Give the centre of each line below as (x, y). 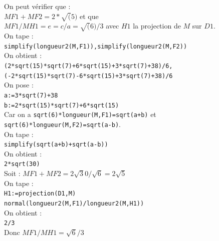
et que (89, 16)
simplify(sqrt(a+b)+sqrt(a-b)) (56, 145)
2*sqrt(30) (22, 164)
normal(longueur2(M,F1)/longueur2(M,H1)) (74, 203)
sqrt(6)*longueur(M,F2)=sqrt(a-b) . (62, 124)
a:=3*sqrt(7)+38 (31, 95)
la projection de (157, 26)
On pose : (19, 85)
